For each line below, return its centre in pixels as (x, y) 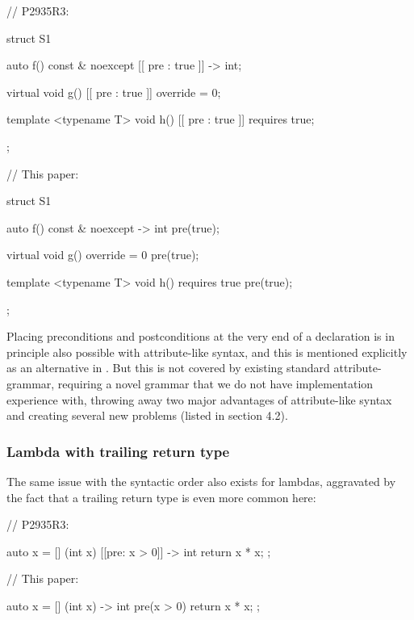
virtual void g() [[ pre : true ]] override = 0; (114, 92)
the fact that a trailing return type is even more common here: (161, 497)
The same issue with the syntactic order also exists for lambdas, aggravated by (201, 481)
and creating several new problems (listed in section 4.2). (147, 415)
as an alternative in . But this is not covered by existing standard (168, 368)
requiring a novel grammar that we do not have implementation (215, 383)
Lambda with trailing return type (118, 451)
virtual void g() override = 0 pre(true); (103, 255)
